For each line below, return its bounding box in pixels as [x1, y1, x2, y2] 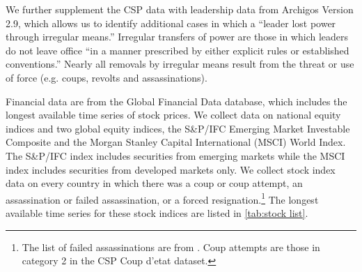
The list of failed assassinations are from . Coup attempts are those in [22, 239, 320, 254]
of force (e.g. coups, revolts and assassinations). [6, 70, 207, 84]
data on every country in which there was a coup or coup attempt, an [6, 176, 303, 190]
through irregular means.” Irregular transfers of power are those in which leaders [6, 29, 349, 44]
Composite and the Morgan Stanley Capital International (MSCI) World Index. [6, 135, 346, 149]
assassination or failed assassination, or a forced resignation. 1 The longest [6, 190, 319, 206]
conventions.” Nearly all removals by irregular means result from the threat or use [6, 56, 354, 71]
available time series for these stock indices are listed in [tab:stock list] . [6, 205, 308, 220]
